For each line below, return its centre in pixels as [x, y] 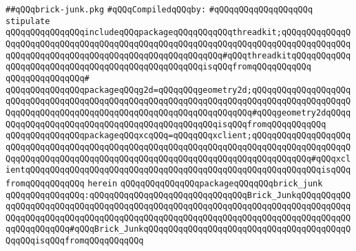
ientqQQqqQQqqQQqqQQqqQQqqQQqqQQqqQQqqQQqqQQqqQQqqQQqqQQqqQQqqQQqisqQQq [178, 170]
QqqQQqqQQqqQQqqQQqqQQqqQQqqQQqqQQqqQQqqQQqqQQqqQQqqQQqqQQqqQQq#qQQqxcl [178, 159]
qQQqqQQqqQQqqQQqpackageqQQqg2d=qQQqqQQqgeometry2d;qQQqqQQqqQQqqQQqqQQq [178, 90]
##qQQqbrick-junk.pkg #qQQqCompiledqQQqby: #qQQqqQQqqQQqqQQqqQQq [159, 10]
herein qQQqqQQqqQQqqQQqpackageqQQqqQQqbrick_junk [205, 183]
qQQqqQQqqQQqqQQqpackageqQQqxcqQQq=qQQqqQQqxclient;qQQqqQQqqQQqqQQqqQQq [178, 136]
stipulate [28, 21]
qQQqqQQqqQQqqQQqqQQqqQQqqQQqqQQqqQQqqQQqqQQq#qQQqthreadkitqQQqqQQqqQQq [178, 55]
